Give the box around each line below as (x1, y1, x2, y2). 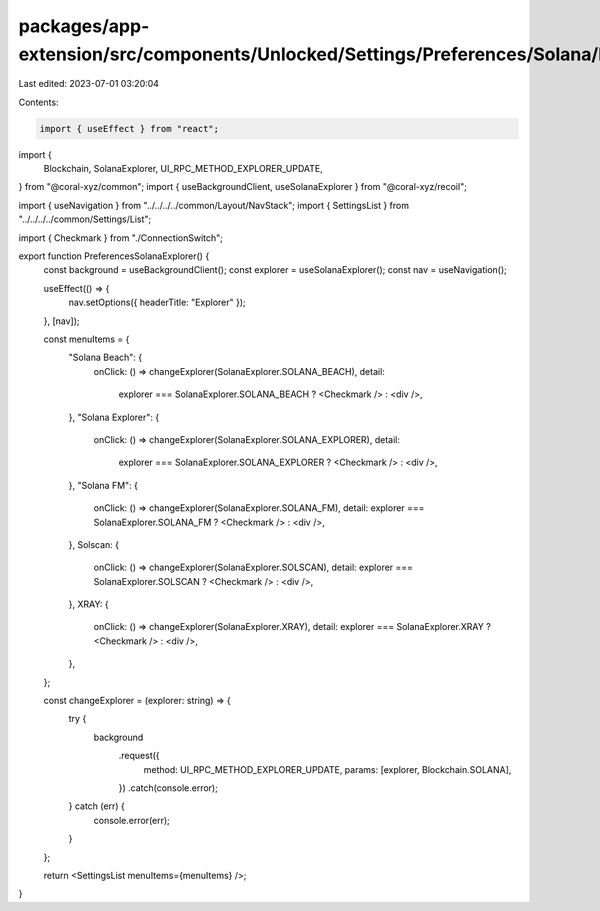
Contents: (18, 96, 59, 108)
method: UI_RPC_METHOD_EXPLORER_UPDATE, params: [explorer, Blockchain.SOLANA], (143, 763, 512, 775)
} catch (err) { (68, 800, 125, 812)
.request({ (118, 750, 160, 762)
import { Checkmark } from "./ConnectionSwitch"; (18, 231, 224, 244)
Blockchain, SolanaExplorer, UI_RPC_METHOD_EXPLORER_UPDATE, (43, 163, 324, 175)
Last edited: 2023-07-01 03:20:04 (18, 78, 160, 90)
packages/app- (18, 15, 150, 37)
